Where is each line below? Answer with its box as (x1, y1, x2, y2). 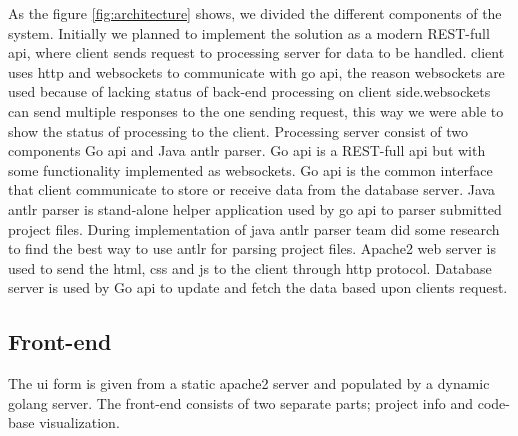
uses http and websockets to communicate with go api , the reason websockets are (8, 61, 505, 82)
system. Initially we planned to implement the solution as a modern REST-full (8, 22, 490, 43)
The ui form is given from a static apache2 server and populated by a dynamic (8, 373, 490, 394)
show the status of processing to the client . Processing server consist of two (8, 120, 468, 141)
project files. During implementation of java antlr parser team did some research (8, 218, 500, 239)
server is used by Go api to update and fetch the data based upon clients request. (8, 277, 508, 298)
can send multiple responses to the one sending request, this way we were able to (8, 100, 504, 121)
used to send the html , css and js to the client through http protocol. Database (8, 257, 492, 278)
